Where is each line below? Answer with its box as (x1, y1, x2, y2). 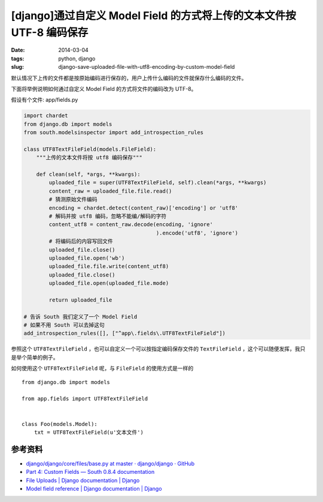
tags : (11, 54, 25, 62)
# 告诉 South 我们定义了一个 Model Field (23, 313, 138, 320)
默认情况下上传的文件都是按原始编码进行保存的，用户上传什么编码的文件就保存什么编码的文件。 (11, 74, 247, 81)
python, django (58, 54, 96, 62)
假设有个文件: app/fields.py (11, 96, 78, 104)
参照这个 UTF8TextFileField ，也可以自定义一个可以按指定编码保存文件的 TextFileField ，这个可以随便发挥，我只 (11, 345, 306, 352)
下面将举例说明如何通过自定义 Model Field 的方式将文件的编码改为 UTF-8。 (11, 85, 197, 92)
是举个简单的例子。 (11, 354, 59, 361)
